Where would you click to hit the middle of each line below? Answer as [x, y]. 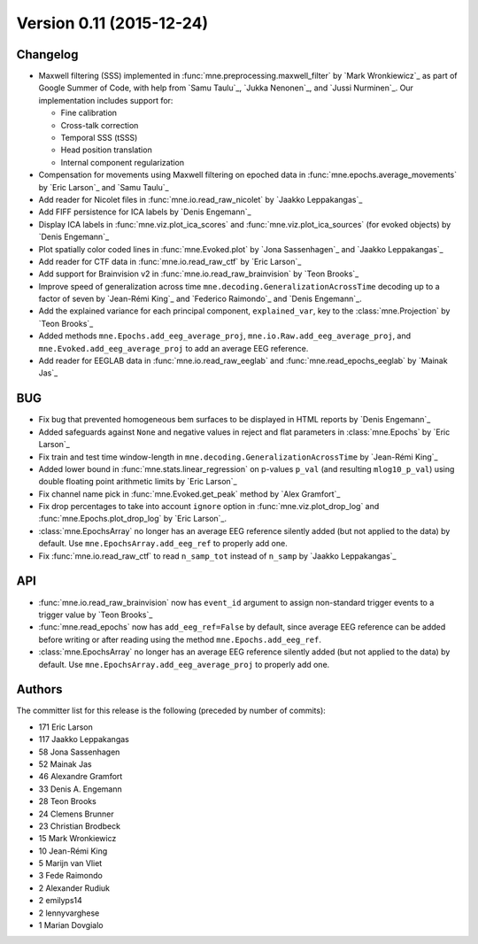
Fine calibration [89, 113]
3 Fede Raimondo [71, 876]
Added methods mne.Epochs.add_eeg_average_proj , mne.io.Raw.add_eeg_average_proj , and [225, 336]
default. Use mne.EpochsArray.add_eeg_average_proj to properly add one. [184, 664]
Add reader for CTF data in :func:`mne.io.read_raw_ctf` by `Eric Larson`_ [170, 261]
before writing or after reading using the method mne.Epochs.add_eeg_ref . [180, 639]
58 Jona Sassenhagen [79, 752]
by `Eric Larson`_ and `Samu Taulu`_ [104, 187]
